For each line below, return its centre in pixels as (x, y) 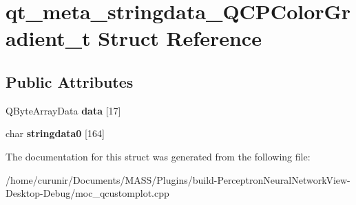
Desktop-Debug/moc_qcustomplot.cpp (87, 193)
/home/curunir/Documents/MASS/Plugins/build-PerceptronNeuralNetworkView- (178, 179)
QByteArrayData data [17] (63, 110)
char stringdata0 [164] (55, 133)
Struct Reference (180, 38)
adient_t (48, 38)
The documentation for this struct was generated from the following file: (158, 156)
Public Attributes (70, 81)
